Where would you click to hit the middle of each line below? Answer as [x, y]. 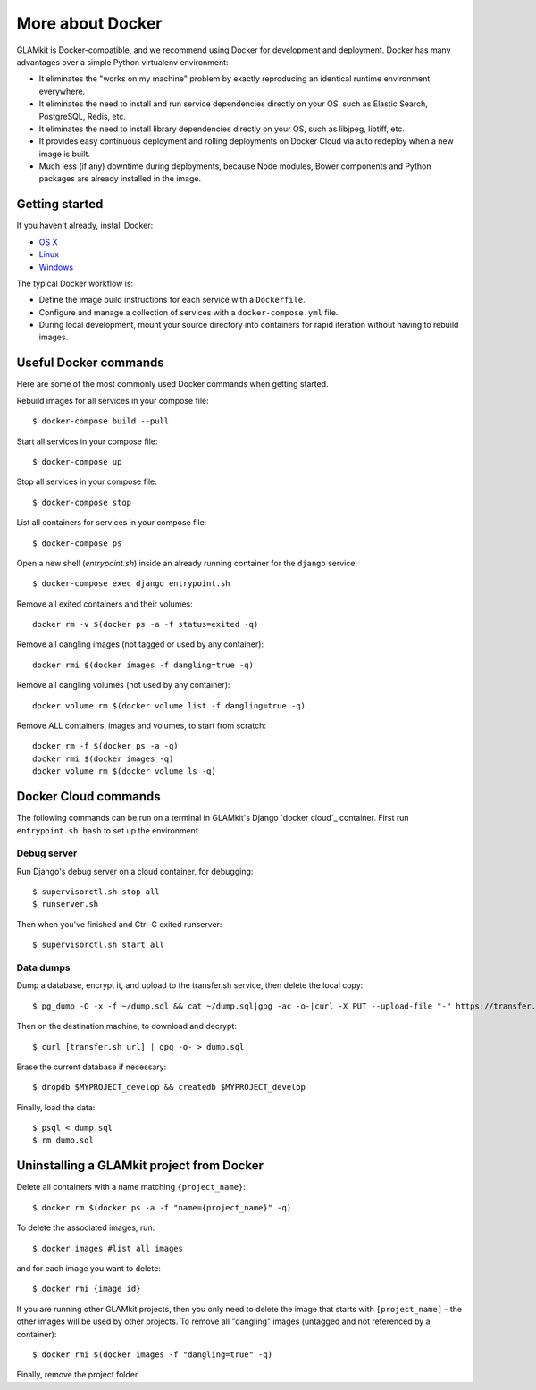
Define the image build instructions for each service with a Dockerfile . [172, 300]
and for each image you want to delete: [88, 1268]
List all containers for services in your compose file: [112, 523]
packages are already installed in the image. [120, 179]
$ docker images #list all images [108, 1248]
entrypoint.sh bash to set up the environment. [109, 830]
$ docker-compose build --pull [101, 421]
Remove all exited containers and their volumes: [105, 604]
